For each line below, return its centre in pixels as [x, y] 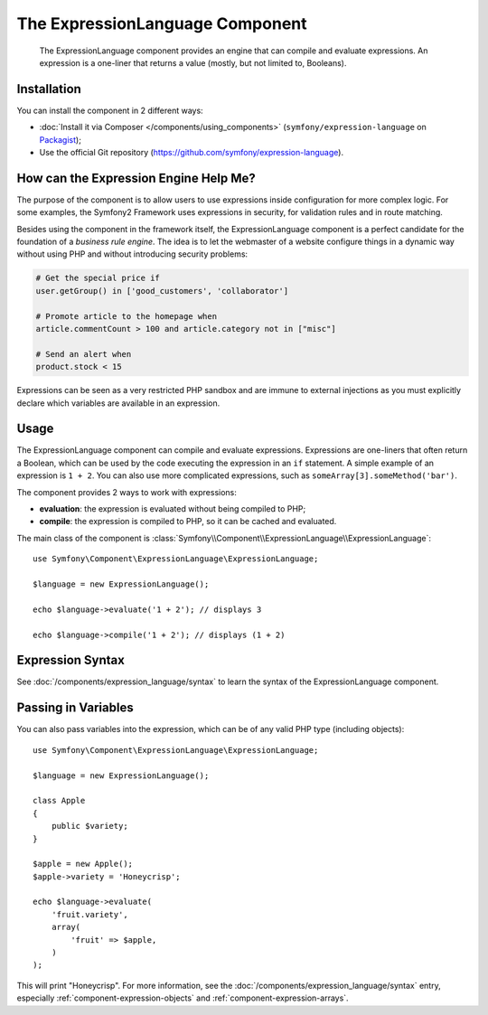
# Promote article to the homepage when [126, 316]
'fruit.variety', [89, 914]
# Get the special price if [98, 278]
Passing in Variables [75, 708]
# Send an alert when [84, 354]
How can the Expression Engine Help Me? [136, 178]
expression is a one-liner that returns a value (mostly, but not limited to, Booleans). [193, 62]
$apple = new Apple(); [83, 864]
